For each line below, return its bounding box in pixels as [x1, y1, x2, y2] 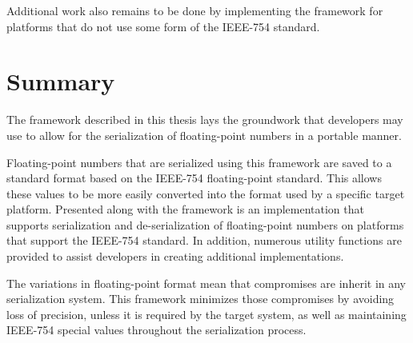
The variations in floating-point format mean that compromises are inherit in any [6, 274, 406, 291]
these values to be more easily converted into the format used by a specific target [6, 185, 405, 201]
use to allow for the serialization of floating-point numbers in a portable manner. [6, 126, 402, 143]
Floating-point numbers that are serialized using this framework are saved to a [6, 154, 392, 170]
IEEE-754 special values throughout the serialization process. [6, 321, 307, 338]
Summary [6, 65, 115, 98]
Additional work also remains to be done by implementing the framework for [6, 2, 383, 18]
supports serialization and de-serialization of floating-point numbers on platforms [6, 216, 404, 233]
